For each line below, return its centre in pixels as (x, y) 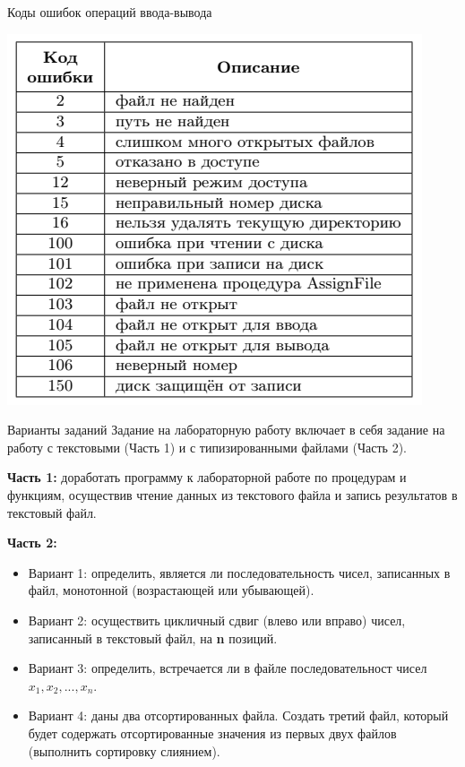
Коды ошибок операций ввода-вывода (110, 12)
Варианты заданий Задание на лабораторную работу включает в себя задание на (226, 430)
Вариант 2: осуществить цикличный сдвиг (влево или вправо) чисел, (217, 620)
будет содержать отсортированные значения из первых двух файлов (212, 733)
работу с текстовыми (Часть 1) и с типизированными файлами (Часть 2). (207, 447)
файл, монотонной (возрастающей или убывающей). (171, 590)
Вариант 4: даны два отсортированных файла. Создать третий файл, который (238, 715)
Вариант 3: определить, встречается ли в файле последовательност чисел (228, 668)
